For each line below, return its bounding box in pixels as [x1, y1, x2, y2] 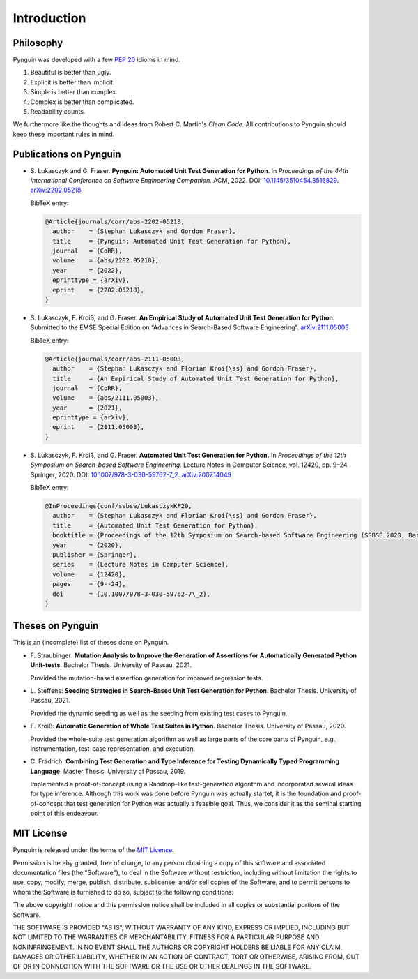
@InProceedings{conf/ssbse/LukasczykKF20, [45, 502, 192, 509]
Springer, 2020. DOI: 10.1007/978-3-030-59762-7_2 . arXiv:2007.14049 [30, 470, 232, 479]
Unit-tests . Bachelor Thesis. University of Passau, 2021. [30, 661, 192, 669]
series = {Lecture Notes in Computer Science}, [52, 560, 229, 569]
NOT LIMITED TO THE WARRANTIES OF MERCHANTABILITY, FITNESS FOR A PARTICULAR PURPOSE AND [13, 933, 320, 941]
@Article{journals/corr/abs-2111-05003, [45, 354, 185, 363]
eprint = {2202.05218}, [52, 286, 145, 294]
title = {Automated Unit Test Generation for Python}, [52, 521, 258, 530]
